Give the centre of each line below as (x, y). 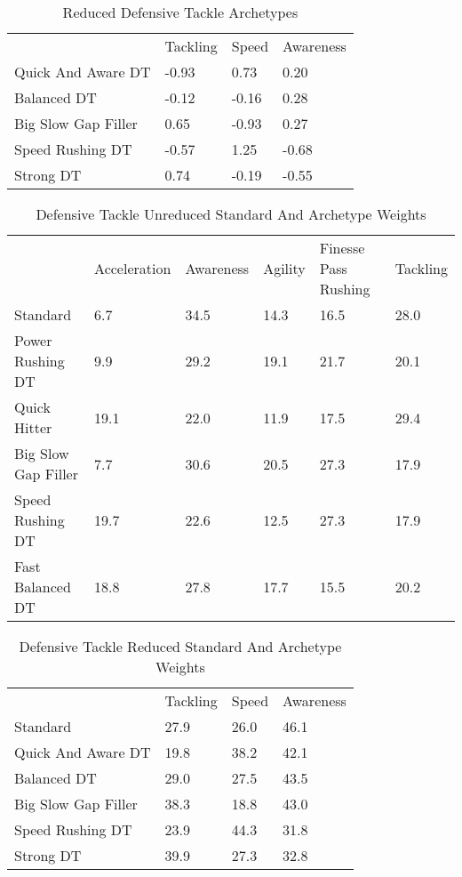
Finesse (342, 248)
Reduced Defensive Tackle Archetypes (180, 12)
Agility (284, 268)
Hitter (33, 427)
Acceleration (133, 268)
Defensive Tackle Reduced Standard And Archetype (180, 646)
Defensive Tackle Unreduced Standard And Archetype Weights (231, 214)
